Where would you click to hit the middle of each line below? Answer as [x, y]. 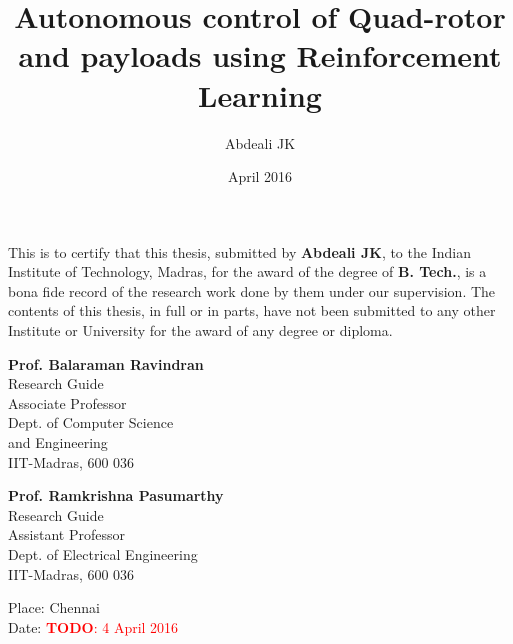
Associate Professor [67, 402]
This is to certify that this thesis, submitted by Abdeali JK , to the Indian [239, 251]
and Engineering [58, 442]
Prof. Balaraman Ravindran [106, 363]
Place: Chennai [54, 607]
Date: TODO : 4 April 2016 [93, 626]
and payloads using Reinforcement [260, 55]
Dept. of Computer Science [91, 422]
